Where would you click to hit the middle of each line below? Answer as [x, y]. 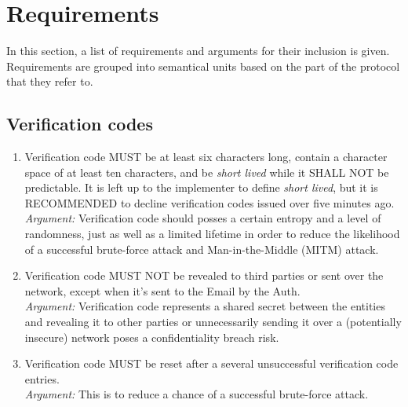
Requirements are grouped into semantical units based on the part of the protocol [203, 66]
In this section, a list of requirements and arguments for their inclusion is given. [198, 51]
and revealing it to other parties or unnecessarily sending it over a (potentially [213, 322]
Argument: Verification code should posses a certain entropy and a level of [203, 218]
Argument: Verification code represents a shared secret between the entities [205, 306]
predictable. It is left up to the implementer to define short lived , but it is [201, 187]
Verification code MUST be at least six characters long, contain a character [206, 157]
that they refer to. [50, 81]
